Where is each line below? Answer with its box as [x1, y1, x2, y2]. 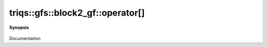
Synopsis [9, 24, 29, 30]
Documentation [9, 35, 41, 41]
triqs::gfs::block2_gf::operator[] [9, 7, 145, 18]
